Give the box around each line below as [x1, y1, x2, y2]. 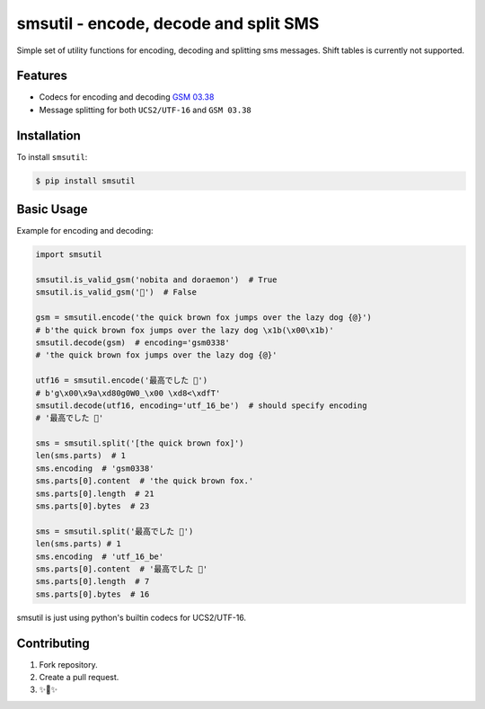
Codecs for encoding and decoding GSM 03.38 [39, 92, 215, 102]
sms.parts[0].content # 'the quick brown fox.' [35, 476, 254, 486]
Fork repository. [39, 659, 98, 669]
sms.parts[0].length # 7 [35, 576, 150, 587]
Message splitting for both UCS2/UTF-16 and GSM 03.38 [39, 104, 251, 115]
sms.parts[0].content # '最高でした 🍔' [35, 563, 208, 574]
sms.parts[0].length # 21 [35, 488, 154, 499]
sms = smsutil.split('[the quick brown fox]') [35, 439, 244, 448]
